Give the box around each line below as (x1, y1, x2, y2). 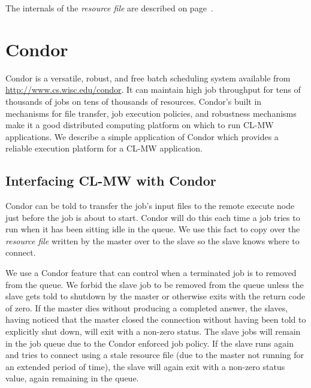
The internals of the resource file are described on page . (5, 2, 213, 14)
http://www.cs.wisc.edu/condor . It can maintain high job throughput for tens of (5, 83, 301, 96)
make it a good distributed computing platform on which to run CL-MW (5, 119, 274, 131)
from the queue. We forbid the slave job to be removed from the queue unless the (5, 278, 304, 290)
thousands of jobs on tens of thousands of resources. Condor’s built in (5, 95, 262, 107)
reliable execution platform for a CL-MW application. (5, 142, 203, 154)
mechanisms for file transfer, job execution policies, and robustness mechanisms (5, 107, 297, 119)
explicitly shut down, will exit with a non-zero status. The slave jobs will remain (5, 325, 301, 338)
